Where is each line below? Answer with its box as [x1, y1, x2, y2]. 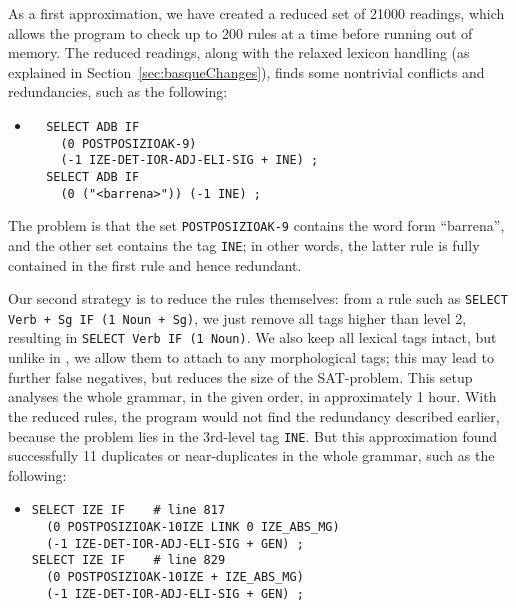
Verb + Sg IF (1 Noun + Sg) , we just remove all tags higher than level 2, [8, 307, 467, 328]
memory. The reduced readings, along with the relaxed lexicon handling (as [8, 42, 470, 63]
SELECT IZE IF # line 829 [31, 553, 226, 568]
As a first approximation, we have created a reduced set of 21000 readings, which [8, 3, 505, 23]
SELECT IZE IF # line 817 [31, 503, 226, 518]
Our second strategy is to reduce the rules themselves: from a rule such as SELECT [8, 288, 508, 309]
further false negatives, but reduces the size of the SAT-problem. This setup [8, 366, 473, 387]
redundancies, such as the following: [8, 81, 228, 102]
